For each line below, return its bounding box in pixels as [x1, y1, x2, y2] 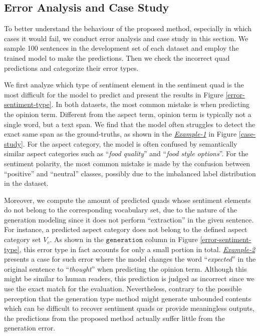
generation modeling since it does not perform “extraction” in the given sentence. [4, 214, 254, 225]
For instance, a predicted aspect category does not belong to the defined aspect [4, 224, 247, 235]
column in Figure [145, 234, 198, 245]
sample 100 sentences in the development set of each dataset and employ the [4, 43, 239, 53]
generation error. [4, 322, 56, 333]
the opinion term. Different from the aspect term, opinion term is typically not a [4, 108, 251, 119]
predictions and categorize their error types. [4, 62, 139, 73]
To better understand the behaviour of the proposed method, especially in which [4, 23, 251, 34]
